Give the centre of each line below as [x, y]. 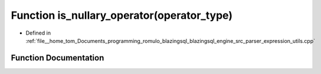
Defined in [38, 33]
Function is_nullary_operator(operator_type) [122, 15]
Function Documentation [58, 58]
